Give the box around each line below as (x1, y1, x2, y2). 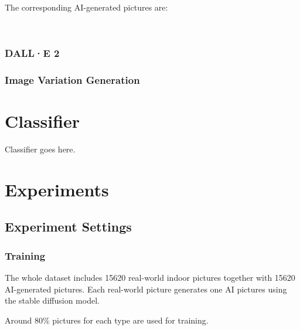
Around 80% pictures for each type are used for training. (5, 314, 209, 326)
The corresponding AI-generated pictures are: (5, 1, 168, 13)
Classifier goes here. (5, 143, 76, 155)
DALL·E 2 (5, 46, 60, 60)
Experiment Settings (5, 217, 132, 236)
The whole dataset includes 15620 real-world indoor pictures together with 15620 (5, 271, 295, 283)
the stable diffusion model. (5, 294, 100, 307)
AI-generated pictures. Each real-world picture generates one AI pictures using (5, 283, 287, 295)
